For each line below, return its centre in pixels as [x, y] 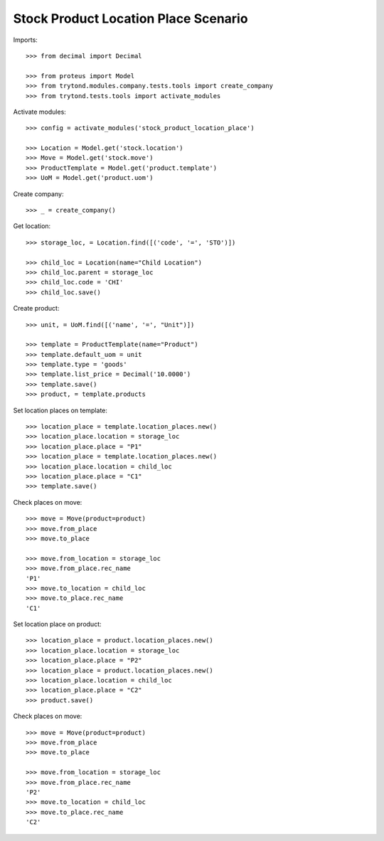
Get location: [32, 226]
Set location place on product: [58, 624]
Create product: [36, 309]
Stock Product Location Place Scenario [130, 18]
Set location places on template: [60, 410]
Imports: [26, 40]
